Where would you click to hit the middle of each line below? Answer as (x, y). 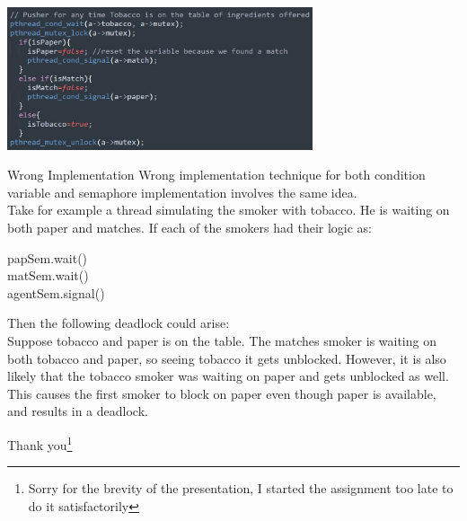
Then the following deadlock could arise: (119, 323)
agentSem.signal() (56, 292)
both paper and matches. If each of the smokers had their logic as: (190, 228)
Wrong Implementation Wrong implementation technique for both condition (216, 175)
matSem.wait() (48, 275)
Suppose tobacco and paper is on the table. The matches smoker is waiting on (222, 340)
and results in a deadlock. (78, 411)
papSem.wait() (48, 257)
